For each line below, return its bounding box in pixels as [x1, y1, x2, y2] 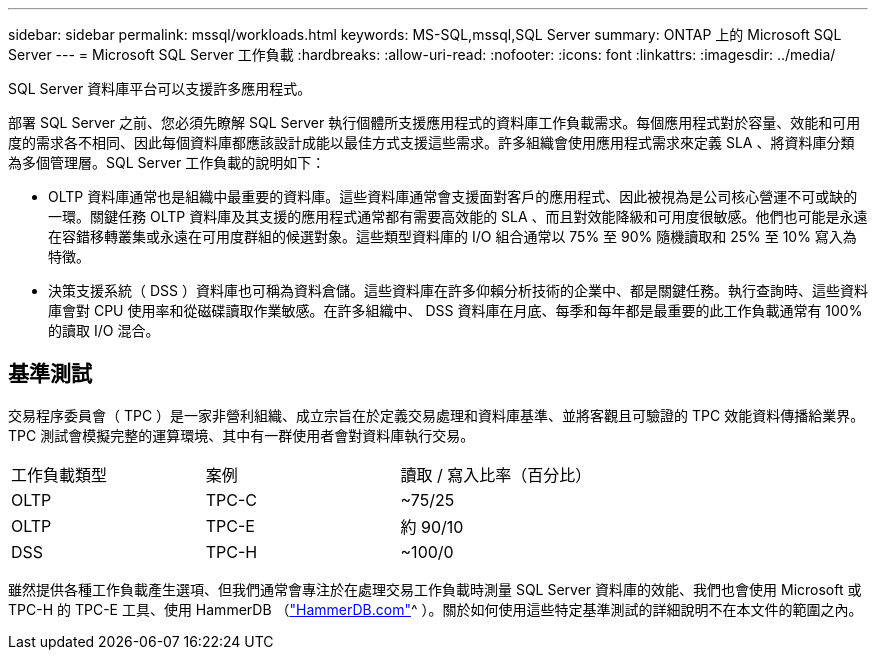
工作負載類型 [11, 464, 108, 485]
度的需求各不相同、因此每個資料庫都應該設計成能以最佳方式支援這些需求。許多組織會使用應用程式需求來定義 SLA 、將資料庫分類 [8, 134, 855, 151]
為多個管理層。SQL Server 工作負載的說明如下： [8, 154, 326, 171]
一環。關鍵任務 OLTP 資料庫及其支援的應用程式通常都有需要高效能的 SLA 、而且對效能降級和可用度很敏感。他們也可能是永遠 [48, 208, 868, 225]
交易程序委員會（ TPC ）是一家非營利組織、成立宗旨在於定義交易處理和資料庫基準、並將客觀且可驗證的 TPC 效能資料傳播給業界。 [8, 406, 865, 424]
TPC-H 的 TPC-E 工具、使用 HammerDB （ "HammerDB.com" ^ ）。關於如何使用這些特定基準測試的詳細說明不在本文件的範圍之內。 [8, 600, 863, 618]
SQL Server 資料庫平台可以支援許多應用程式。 [8, 80, 312, 97]
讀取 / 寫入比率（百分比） [400, 464, 592, 485]
